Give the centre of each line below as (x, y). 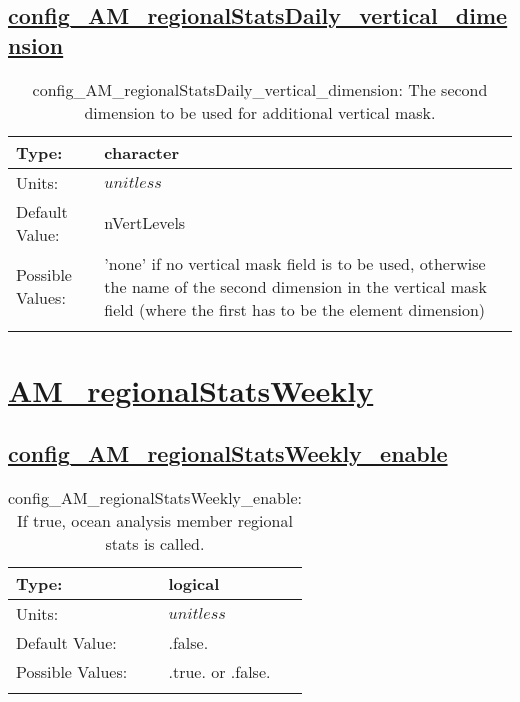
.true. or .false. (219, 672)
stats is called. (155, 544)
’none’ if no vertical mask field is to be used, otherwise (295, 263)
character (142, 152)
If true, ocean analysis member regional (155, 521)
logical (194, 584)
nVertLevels (145, 223)
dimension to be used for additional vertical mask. (260, 112)
